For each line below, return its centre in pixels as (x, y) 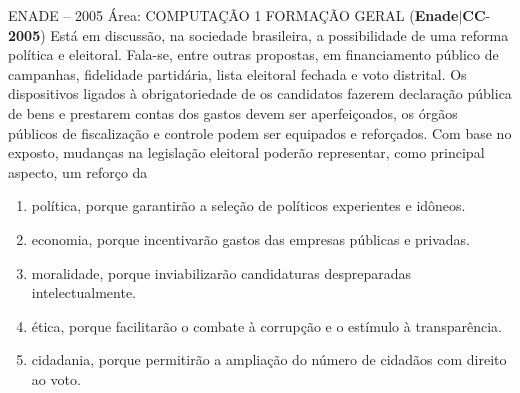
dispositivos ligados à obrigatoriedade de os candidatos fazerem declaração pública (260, 93)
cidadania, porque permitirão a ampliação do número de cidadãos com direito (269, 359)
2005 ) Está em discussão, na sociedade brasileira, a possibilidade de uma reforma (258, 34)
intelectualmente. (84, 292)
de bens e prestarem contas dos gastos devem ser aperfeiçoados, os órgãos (233, 112)
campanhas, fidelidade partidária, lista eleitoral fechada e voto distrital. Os (237, 73)
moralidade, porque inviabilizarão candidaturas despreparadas (221, 272)
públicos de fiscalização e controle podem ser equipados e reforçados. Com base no (260, 132)
